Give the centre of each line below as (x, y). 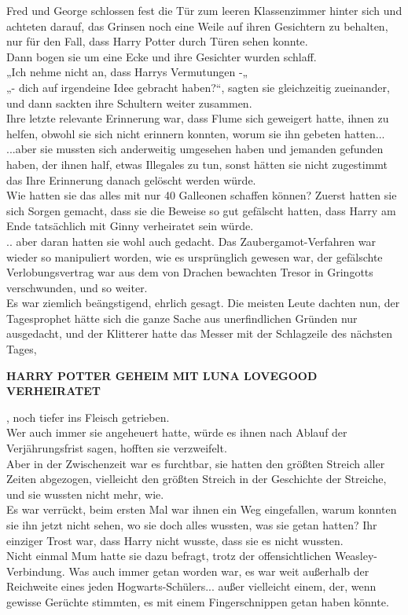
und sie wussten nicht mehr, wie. (85, 494)
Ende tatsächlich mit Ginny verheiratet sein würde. (130, 226)
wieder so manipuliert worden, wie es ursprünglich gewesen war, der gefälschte (195, 256)
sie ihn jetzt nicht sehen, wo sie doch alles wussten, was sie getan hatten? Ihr (192, 525)
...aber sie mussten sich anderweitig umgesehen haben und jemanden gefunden (195, 149)
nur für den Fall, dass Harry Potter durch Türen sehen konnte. (157, 41)
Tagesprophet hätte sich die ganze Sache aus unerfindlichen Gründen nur (182, 318)
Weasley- (356, 556)
